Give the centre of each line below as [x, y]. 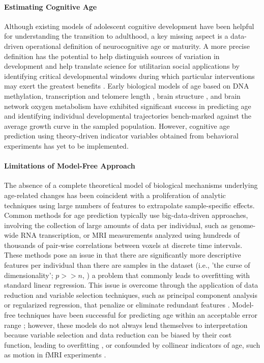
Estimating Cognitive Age [51, 6]
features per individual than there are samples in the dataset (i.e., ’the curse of [127, 265]
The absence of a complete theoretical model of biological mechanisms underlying [131, 185]
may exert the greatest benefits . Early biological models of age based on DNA [127, 86]
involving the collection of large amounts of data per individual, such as [116, 225]
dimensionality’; [29, 275]
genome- [243, 225]
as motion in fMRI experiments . [55, 355]
